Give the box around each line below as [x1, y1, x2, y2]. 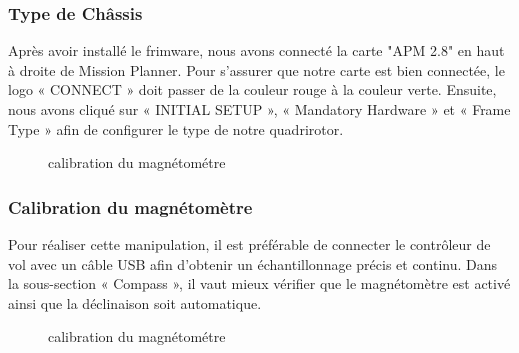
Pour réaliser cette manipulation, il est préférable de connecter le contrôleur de [8, 234, 491, 254]
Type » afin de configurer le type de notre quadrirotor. [8, 118, 344, 139]
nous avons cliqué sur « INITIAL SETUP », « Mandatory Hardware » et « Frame [8, 99, 511, 119]
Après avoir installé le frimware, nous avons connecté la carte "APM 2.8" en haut [8, 40, 505, 61]
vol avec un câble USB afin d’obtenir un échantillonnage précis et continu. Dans [8, 253, 498, 274]
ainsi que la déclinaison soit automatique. [8, 292, 262, 313]
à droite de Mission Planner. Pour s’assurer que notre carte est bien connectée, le [8, 59, 505, 80]
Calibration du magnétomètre [8, 194, 253, 219]
